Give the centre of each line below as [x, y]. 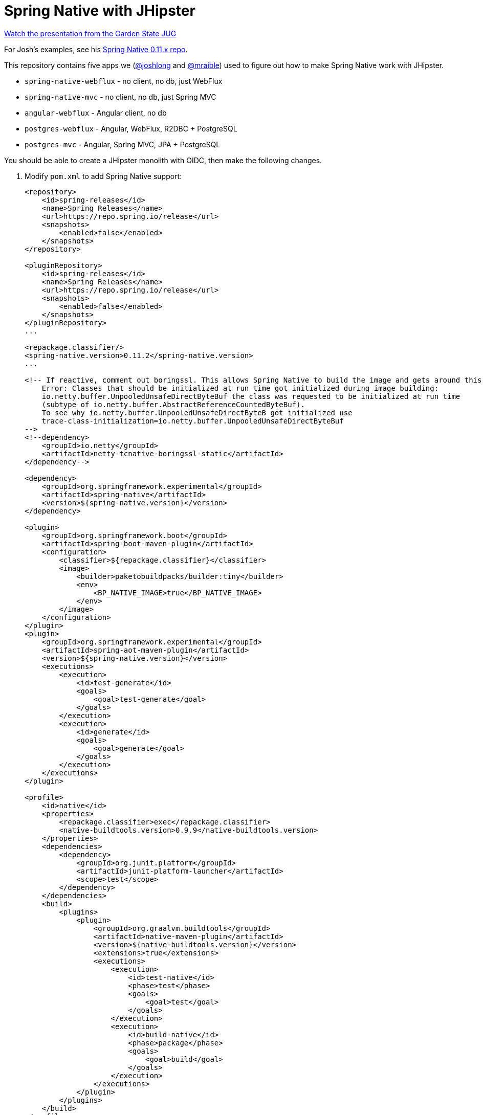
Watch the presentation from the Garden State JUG [90, 33]
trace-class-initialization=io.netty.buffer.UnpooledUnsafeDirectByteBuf [193, 421]
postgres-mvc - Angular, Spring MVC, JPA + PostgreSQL [123, 144]
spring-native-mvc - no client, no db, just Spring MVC [120, 97]
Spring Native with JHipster [100, 11]
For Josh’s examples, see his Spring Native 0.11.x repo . [96, 49]
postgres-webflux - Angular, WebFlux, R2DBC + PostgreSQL [131, 128]
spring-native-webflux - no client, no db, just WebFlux [124, 81]
